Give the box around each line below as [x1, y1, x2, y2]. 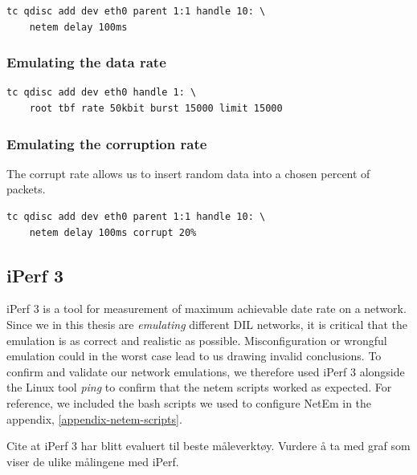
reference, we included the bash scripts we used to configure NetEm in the [6, 394, 372, 411]
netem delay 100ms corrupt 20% [29, 226, 197, 238]
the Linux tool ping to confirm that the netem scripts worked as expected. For [6, 379, 392, 396]
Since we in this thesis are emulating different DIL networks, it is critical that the [6, 315, 407, 332]
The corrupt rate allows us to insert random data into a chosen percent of [6, 164, 370, 181]
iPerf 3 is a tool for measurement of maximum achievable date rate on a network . [6, 300, 407, 317]
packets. [6, 181, 46, 197]
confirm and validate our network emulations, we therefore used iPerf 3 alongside [6, 363, 405, 380]
